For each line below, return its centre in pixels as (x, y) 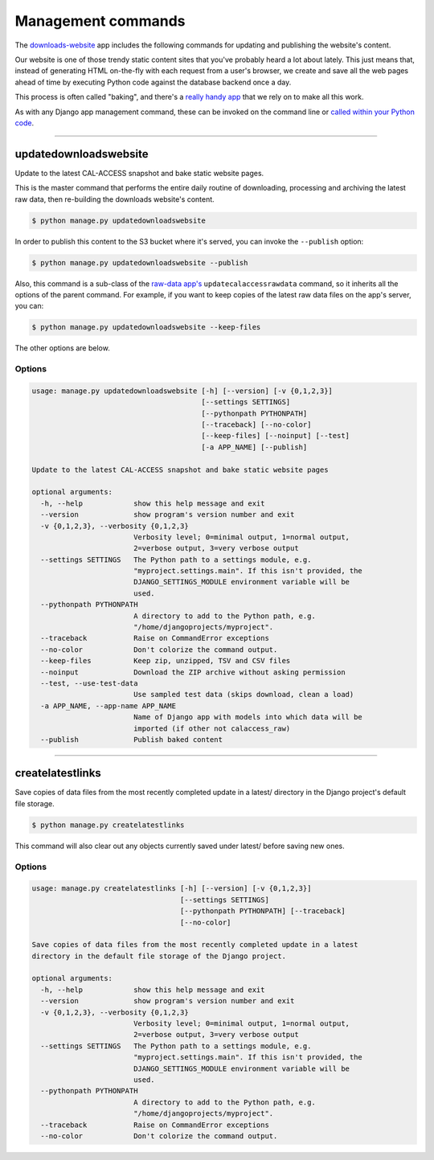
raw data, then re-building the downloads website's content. (115, 199)
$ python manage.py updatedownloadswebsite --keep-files (146, 327)
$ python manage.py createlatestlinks (108, 825)
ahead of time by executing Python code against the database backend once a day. (153, 82)
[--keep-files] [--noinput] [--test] (275, 436)
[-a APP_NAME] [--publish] (254, 447)
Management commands (100, 21)
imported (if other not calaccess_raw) (212, 728)
